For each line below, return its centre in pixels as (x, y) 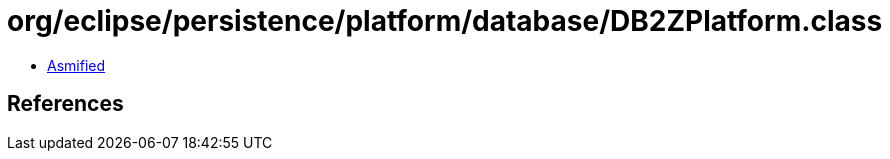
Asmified (76, 65)
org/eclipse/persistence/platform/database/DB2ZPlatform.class (445, 21)
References (65, 104)
